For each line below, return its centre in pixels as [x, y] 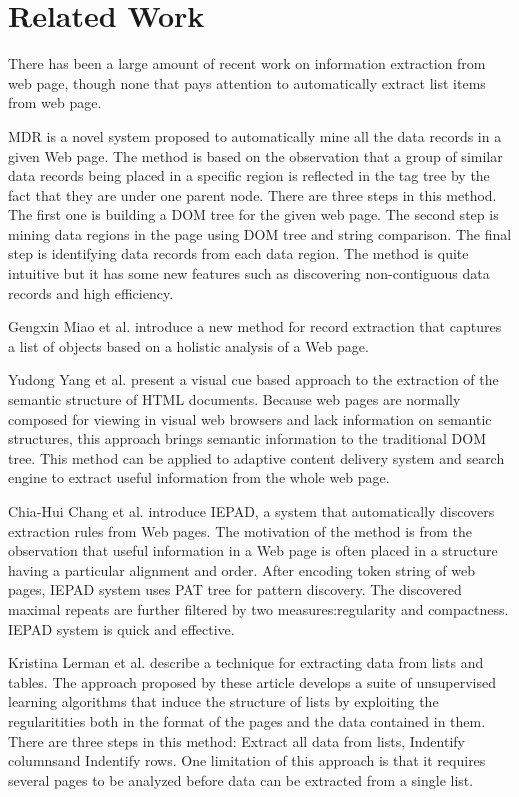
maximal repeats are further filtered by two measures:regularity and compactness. [258, 608]
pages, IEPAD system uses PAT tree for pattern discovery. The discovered [235, 589]
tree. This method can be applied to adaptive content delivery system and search [256, 457]
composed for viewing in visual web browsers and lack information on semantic [250, 418]
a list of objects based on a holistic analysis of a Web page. [188, 345]
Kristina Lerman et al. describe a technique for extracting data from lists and [246, 662]
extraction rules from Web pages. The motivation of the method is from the [240, 530]
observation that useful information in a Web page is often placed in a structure [253, 550]
